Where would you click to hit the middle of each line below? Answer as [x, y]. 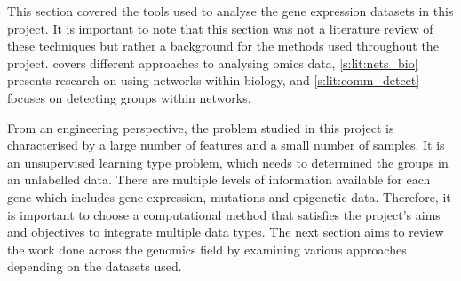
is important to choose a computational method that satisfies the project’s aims [224, 214]
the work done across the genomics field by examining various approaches [207, 249]
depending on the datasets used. [95, 266]
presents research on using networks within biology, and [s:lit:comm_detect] [214, 80]
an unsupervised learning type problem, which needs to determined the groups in [228, 162]
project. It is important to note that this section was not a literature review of [220, 28]
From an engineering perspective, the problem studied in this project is [201, 127]
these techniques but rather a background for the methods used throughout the [223, 46]
